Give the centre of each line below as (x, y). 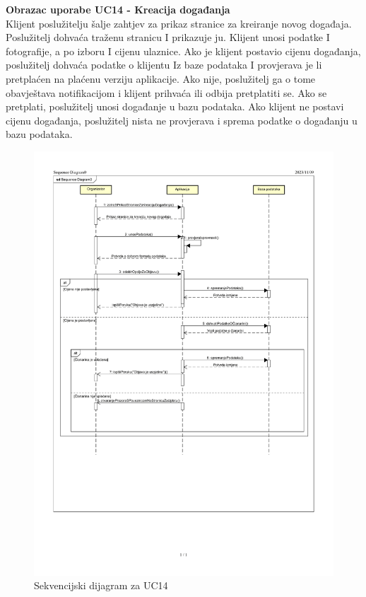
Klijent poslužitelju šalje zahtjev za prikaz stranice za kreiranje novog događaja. (179, 23)
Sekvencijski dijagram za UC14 (101, 585)
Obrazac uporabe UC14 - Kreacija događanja (118, 9)
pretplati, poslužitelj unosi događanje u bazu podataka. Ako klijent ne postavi (175, 106)
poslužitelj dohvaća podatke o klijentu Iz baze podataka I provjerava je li (164, 65)
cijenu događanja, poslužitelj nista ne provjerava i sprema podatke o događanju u (182, 120)
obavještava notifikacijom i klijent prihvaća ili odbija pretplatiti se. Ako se (166, 92)
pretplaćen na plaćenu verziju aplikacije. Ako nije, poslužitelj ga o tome (161, 78)
